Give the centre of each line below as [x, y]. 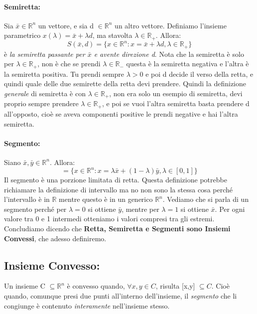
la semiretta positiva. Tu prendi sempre [64, 74]
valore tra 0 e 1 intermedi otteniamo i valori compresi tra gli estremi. [109, 219]
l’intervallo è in [27, 199]
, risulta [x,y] [175, 286]
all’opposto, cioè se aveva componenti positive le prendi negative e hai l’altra [121, 113]
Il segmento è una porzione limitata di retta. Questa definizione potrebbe [116, 180]
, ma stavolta [112, 35]
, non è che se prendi [69, 64]
